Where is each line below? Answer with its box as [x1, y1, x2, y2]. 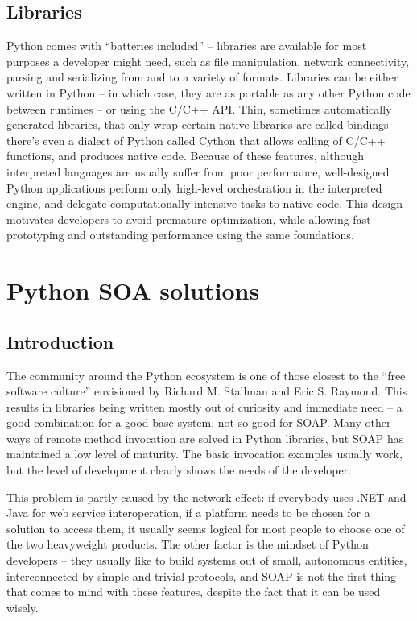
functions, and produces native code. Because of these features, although [6, 147, 364, 164]
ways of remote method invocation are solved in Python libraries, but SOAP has [6, 429, 404, 446]
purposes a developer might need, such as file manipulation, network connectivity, [6, 52, 410, 69]
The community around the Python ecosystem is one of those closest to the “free [6, 366, 406, 383]
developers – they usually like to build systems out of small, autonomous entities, [6, 552, 407, 569]
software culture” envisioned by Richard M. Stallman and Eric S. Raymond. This [6, 383, 407, 400]
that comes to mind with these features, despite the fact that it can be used [6, 583, 381, 600]
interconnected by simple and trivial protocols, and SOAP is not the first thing [6, 567, 397, 584]
